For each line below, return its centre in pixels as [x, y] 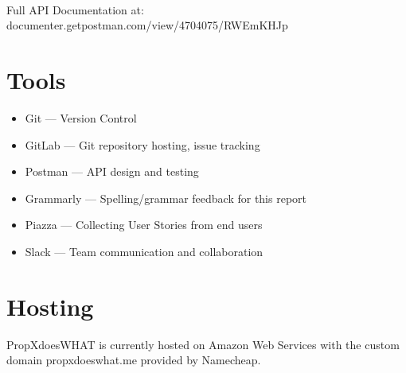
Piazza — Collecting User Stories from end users [144, 225]
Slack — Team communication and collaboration [144, 251]
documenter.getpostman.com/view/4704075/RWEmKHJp [147, 25]
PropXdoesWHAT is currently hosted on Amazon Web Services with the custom [203, 344]
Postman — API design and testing [112, 171]
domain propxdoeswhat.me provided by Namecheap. [134, 360]
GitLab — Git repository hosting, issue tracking [142, 144]
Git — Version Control [81, 117]
